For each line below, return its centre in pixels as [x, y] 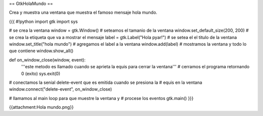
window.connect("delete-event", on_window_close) [60, 89]
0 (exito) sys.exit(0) [41, 74]
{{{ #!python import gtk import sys [43, 21]
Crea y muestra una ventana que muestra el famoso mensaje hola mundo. [83, 13]
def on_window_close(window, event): [47, 60]
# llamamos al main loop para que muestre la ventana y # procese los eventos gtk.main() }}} [101, 98]
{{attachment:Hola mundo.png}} [41, 107]
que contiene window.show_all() [41, 51]
